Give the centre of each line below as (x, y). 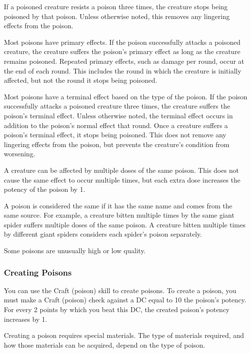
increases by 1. (25, 319)
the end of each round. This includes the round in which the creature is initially (123, 70)
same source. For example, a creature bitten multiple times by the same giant (119, 215)
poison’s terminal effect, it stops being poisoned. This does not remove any (115, 135)
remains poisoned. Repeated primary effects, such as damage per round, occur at (124, 61)
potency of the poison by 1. (45, 189)
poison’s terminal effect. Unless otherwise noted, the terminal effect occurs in (118, 115)
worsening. (20, 154)
